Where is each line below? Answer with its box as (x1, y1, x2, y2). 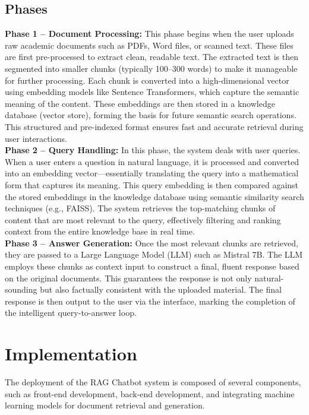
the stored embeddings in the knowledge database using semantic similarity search (5, 190, 304, 202)
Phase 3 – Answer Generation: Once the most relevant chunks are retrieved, (5, 236, 298, 249)
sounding (5, 283, 37, 296)
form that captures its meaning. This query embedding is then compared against (5, 178, 299, 191)
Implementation (5, 341, 137, 366)
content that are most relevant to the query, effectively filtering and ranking (5, 213, 281, 226)
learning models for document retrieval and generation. (5, 399, 205, 411)
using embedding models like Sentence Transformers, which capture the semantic (5, 85, 299, 98)
